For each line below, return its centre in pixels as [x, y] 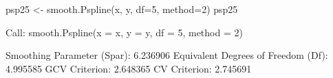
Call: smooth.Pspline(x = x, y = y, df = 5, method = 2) [124, 32]
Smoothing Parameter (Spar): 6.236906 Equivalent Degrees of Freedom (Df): [167, 55]
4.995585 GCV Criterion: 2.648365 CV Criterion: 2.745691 [129, 68]
